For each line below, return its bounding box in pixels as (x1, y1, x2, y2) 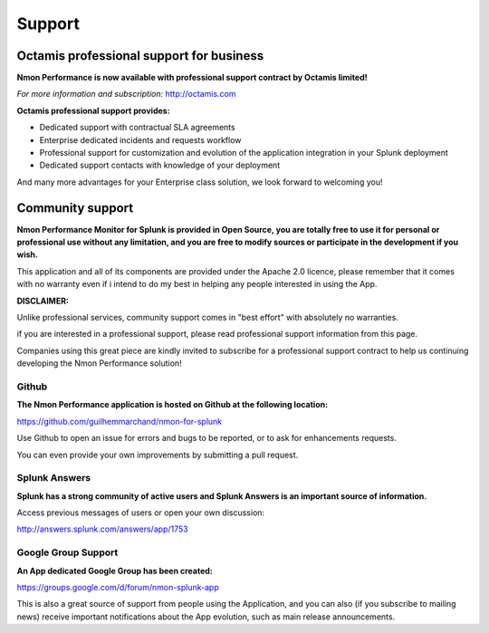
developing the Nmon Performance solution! (16, 358, 182, 369)
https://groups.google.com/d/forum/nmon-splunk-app (16, 581, 219, 592)
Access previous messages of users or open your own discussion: (16, 507, 265, 518)
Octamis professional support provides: (16, 105, 171, 116)
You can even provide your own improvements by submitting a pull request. (16, 449, 299, 460)
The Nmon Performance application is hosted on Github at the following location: (16, 399, 329, 410)
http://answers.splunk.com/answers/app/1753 (16, 523, 189, 534)
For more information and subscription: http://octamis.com (16, 89, 236, 100)
